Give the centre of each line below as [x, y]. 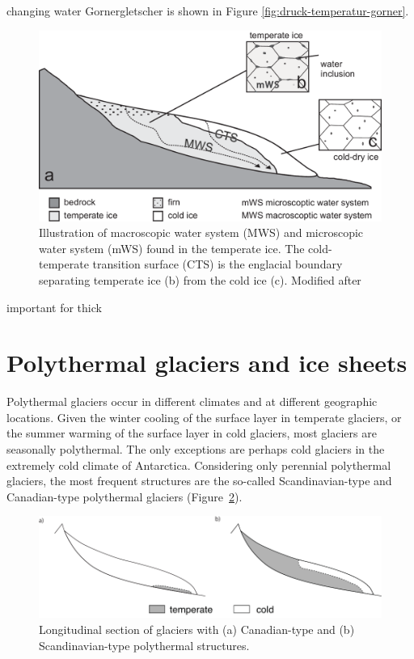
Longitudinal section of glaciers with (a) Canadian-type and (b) [197, 629]
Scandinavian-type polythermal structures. [144, 645]
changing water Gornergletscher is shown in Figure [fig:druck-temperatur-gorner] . [208, 11]
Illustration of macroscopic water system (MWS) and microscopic [201, 232]
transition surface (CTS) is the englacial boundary [218, 264]
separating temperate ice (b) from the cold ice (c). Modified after [200, 279]
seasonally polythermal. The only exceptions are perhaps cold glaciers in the [196, 449]
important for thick [54, 307]
